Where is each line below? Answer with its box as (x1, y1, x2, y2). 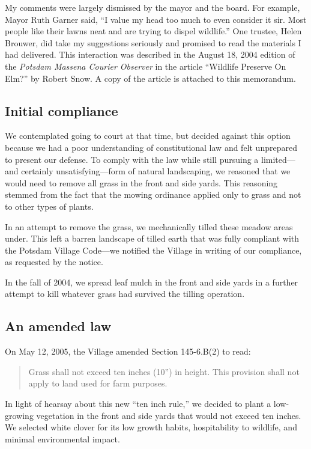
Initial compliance (5, 101, 118, 120)
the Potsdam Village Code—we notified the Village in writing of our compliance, (5, 243, 302, 256)
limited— (261, 153, 295, 165)
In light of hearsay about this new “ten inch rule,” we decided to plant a (5, 397, 271, 410)
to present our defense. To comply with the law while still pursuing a (5, 153, 259, 165)
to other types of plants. (5, 200, 94, 212)
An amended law (5, 317, 112, 335)
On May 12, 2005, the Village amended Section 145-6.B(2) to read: (5, 345, 251, 358)
